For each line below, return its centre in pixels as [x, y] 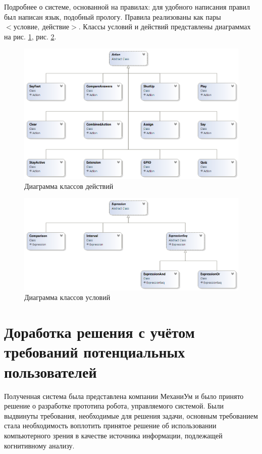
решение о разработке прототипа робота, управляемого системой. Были [114, 406]
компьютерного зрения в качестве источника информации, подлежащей [113, 435]
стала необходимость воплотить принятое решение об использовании [110, 425]
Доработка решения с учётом [99, 332]
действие [56, 28]
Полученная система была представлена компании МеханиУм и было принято [124, 396]
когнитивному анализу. [39, 445]
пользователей [50, 371]
